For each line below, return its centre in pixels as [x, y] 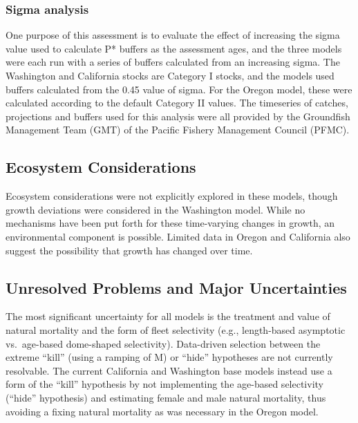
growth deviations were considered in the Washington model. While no [156, 209]
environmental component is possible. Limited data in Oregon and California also [178, 236]
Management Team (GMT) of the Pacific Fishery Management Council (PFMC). [178, 130]
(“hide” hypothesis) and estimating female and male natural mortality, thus [166, 397]
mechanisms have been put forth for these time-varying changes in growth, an [170, 223]
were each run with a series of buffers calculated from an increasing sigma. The [173, 62]
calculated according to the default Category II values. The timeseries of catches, [177, 103]
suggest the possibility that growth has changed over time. [129, 250]
